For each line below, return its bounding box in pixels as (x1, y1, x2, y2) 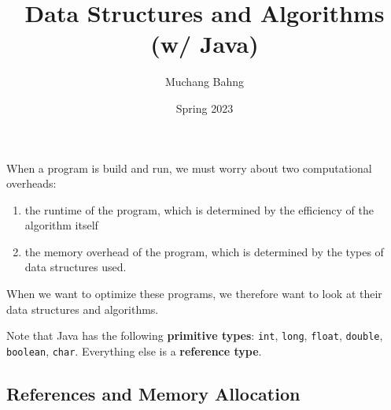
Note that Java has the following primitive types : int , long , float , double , (6, 327, 383, 344)
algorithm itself (24, 217, 98, 233)
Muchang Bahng (164, 73, 245, 90)
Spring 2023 (175, 99, 234, 116)
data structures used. (24, 259, 127, 275)
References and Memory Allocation (6, 381, 301, 405)
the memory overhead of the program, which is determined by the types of (24, 243, 384, 259)
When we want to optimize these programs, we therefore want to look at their (6, 285, 382, 302)
